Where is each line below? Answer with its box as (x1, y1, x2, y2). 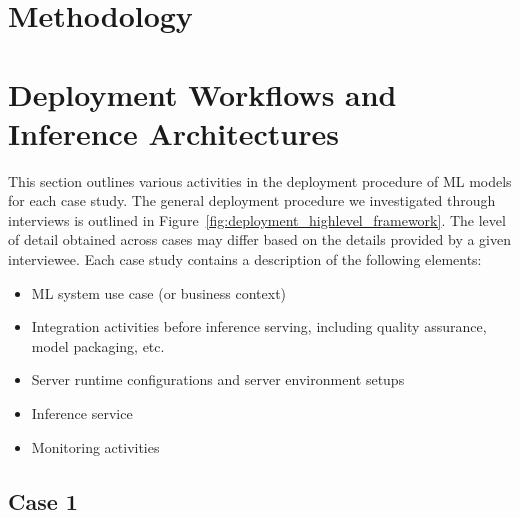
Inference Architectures (8, 112, 339, 153)
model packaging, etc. (31, 335, 165, 356)
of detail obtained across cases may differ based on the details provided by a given (8, 229, 511, 250)
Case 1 (8, 485, 78, 516)
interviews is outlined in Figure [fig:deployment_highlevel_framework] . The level (8, 209, 506, 230)
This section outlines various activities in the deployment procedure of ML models (8, 170, 512, 191)
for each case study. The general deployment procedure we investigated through (8, 190, 496, 211)
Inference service (31, 403, 133, 424)
